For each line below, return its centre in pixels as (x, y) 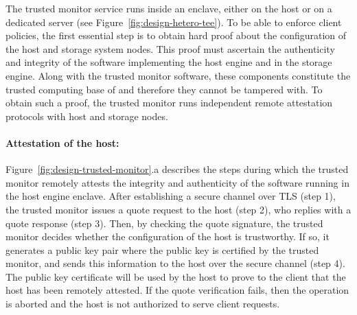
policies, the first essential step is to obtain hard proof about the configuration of (176, 35)
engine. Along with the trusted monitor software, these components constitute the (178, 75)
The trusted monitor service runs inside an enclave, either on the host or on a (169, 8)
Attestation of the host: (62, 142)
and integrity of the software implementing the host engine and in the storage (169, 62)
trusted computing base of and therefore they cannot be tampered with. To (164, 89)
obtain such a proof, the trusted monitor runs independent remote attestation (169, 103)
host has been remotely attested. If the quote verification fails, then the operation (177, 290)
